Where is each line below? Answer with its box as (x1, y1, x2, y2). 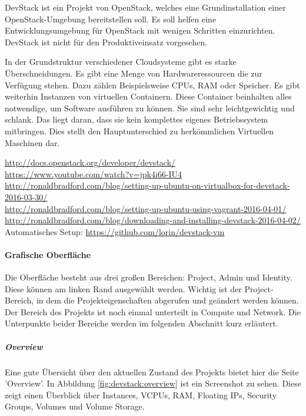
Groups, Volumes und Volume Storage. (5, 400, 145, 412)
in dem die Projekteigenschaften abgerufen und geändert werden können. (36, 294, 299, 306)
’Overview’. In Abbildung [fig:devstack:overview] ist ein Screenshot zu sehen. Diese (5, 377, 301, 389)
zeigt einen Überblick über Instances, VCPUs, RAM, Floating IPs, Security (5, 388, 277, 401)
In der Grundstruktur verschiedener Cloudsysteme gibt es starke (5, 55, 237, 68)
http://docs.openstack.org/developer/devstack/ (5, 156, 176, 169)
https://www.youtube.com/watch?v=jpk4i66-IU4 (5, 167, 182, 180)
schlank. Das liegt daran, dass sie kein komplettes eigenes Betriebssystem (5, 113, 268, 126)
